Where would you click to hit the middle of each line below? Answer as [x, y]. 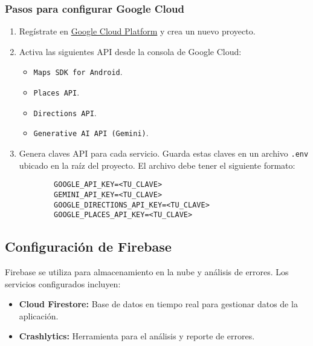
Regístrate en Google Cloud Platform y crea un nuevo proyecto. [137, 31]
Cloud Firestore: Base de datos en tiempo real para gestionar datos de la [158, 304]
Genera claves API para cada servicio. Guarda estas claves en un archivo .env [164, 153]
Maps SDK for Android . [78, 72]
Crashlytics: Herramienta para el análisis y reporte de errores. [137, 336]
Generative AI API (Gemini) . [91, 133]
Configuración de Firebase [88, 246]
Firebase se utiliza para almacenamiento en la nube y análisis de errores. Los [147, 272]
